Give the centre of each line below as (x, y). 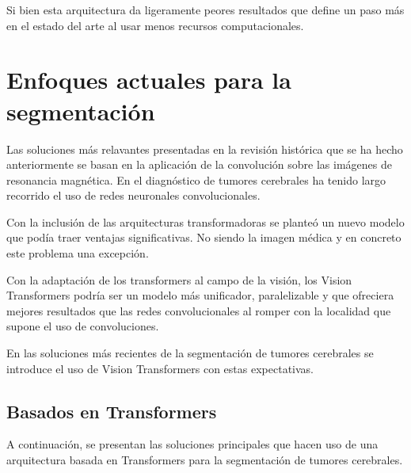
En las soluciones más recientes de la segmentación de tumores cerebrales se (190, 353)
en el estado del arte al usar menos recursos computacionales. (155, 25)
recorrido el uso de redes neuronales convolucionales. (133, 195)
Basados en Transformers (112, 411)
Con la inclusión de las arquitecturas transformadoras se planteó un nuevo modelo (205, 221)
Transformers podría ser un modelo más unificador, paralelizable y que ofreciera (200, 295)
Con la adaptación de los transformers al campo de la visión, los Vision (179, 279)
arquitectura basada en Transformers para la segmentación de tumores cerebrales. (205, 460)
